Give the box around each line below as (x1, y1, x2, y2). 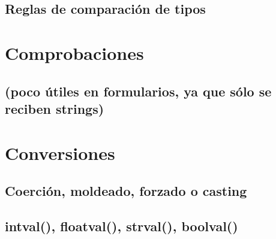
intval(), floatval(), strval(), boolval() (5, 216, 238, 235)
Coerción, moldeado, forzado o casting (5, 181, 247, 200)
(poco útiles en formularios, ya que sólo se (5, 81, 272, 100)
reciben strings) (5, 99, 104, 117)
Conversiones (5, 140, 115, 165)
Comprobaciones (5, 40, 144, 65)
